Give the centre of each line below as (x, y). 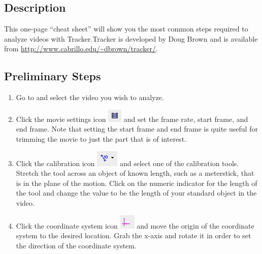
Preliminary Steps (53, 76)
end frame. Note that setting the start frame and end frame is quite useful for (137, 129)
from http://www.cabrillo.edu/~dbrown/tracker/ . (81, 49)
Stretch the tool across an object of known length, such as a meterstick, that (135, 173)
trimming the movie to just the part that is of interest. (101, 138)
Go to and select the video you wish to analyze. (90, 97)
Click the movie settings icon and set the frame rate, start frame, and (132, 119)
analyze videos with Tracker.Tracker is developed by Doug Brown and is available (131, 38)
